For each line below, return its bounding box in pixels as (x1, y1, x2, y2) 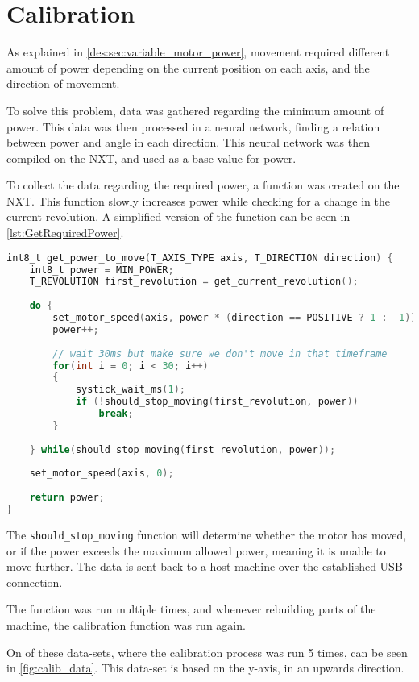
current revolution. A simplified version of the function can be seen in (6, 208, 351, 225)
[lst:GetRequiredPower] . (6, 224, 124, 241)
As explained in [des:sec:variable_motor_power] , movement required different (6, 44, 390, 60)
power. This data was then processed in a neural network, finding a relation (6, 118, 380, 135)
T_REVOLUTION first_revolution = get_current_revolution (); (29, 276, 359, 288)
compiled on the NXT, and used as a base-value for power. (6, 149, 297, 166)
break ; (98, 408, 134, 420)
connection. (6, 573, 63, 590)
